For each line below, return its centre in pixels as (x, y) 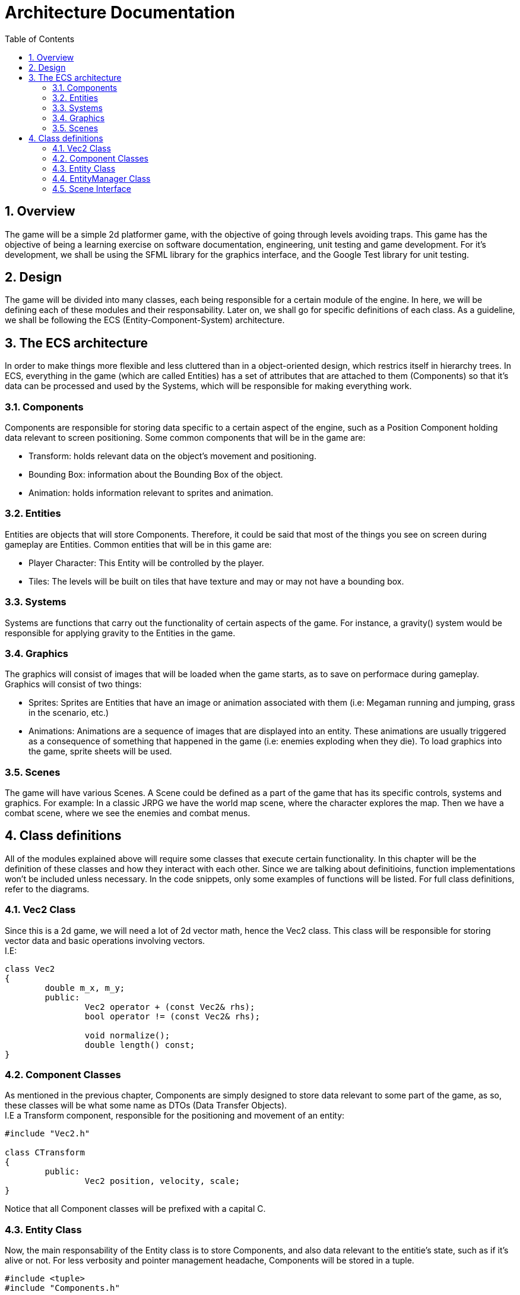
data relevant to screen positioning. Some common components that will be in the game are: (185, 438)
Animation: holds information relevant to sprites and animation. (151, 493)
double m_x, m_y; (85, 988)
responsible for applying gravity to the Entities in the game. (120, 633)
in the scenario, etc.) (69, 713)
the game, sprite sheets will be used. (100, 751)
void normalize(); (127, 1035)
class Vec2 (30, 969)
